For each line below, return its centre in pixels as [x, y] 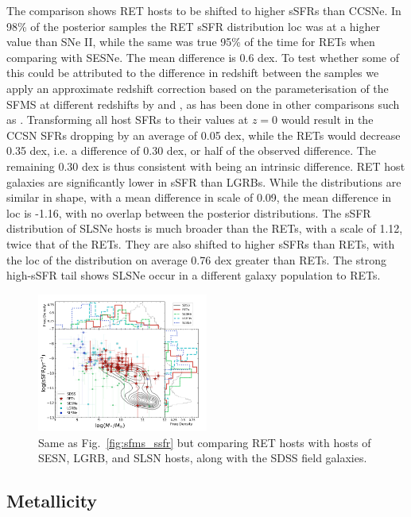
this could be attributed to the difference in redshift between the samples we [193, 73]
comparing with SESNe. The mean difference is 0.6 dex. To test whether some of [203, 57]
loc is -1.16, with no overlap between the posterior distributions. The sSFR [189, 212]
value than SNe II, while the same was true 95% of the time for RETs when [191, 42]
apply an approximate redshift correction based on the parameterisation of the [198, 88]
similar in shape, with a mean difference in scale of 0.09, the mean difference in [199, 197]
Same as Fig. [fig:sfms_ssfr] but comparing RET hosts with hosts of [205, 442]
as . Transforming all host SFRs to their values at [128, 120]
